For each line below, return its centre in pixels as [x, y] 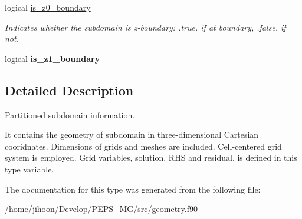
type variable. [29, 169]
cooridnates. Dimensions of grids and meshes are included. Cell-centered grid [143, 146]
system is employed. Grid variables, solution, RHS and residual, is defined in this [151, 157]
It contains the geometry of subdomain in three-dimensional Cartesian [132, 135]
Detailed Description [69, 90]
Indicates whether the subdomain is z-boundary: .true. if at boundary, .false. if [145, 27]
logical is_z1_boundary [52, 58]
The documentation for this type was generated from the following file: [133, 189]
